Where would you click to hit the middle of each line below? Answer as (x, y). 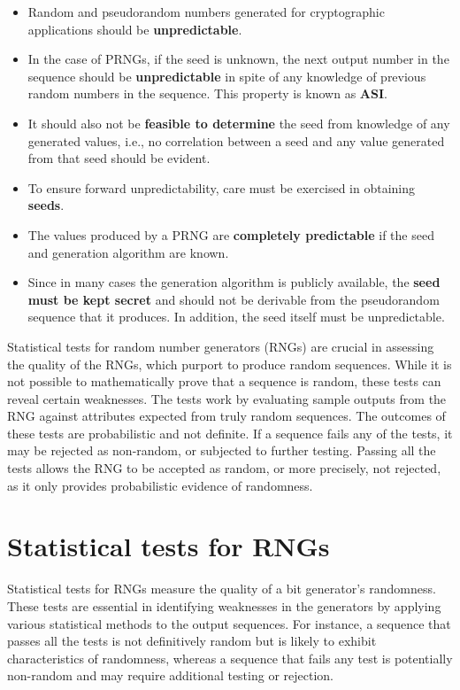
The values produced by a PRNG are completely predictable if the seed (231, 234)
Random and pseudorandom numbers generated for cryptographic (206, 12)
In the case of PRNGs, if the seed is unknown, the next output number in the (238, 59)
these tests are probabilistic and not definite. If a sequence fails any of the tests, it (230, 433)
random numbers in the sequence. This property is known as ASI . (207, 93)
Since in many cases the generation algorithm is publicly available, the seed (234, 282)
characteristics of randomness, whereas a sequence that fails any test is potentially (230, 658)
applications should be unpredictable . (135, 29)
